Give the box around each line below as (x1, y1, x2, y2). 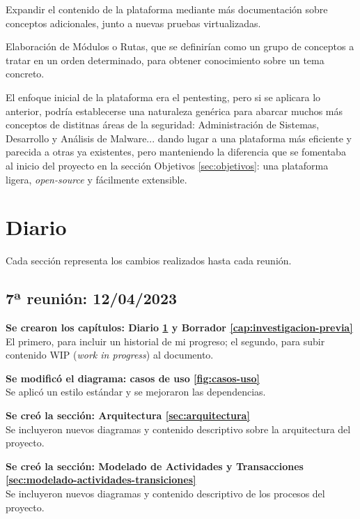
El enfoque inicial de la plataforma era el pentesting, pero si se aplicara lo (6, 89, 321, 104)
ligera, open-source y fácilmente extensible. (6, 172, 187, 186)
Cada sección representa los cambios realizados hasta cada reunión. (6, 253, 292, 268)
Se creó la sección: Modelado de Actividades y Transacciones (6, 458, 304, 473)
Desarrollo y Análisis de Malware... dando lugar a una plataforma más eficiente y (6, 130, 352, 145)
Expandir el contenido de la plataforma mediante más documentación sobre (6, 2, 328, 16)
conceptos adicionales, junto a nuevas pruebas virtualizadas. (6, 15, 261, 30)
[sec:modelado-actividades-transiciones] (6, 472, 196, 487)
